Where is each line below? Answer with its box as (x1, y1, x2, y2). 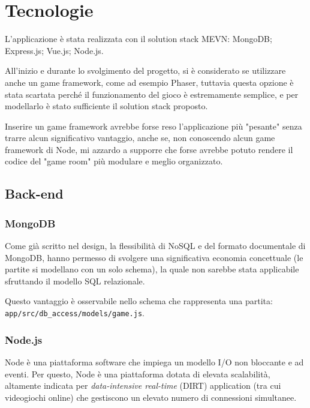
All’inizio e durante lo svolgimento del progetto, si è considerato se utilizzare (5, 64, 286, 77)
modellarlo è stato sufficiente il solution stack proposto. (5, 100, 208, 112)
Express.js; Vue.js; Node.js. (5, 44, 104, 56)
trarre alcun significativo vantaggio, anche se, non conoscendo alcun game (5, 131, 275, 144)
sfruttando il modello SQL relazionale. (5, 274, 145, 287)
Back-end (5, 184, 64, 203)
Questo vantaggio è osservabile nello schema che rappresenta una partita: (5, 295, 273, 307)
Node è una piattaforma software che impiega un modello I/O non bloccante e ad (5, 355, 304, 368)
